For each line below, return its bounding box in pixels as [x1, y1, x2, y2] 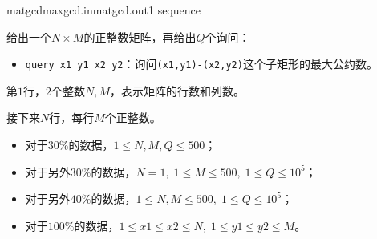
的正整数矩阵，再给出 [83, 28, 197, 45]
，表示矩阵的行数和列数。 [110, 82, 245, 99]
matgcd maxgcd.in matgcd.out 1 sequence [6, 2, 201, 18]
